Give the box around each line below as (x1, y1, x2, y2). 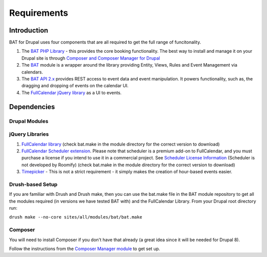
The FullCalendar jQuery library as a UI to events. (21, 89, 122, 96)
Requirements (9, 7, 69, 18)
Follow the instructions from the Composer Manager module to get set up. (9, 246, 160, 252)
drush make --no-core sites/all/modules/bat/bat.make (9, 215, 142, 220)
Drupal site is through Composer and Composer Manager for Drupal (21, 55, 160, 61)
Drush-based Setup (9, 181, 58, 187)
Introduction (9, 26, 48, 35)
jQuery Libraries (9, 131, 49, 138)
